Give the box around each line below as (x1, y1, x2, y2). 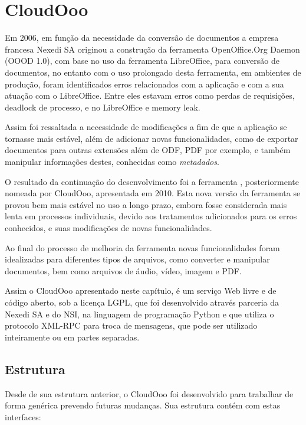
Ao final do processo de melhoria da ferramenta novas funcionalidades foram (5, 241, 280, 254)
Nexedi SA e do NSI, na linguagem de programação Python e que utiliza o (5, 307, 274, 320)
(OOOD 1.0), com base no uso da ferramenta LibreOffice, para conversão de (5, 54, 279, 67)
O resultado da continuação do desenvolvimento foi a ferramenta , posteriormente (5, 175, 299, 187)
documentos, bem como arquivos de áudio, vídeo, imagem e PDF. (5, 264, 242, 277)
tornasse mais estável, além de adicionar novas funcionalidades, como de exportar (5, 132, 298, 144)
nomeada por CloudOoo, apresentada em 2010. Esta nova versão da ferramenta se (5, 187, 301, 199)
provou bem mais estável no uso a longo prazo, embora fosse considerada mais (5, 198, 287, 210)
